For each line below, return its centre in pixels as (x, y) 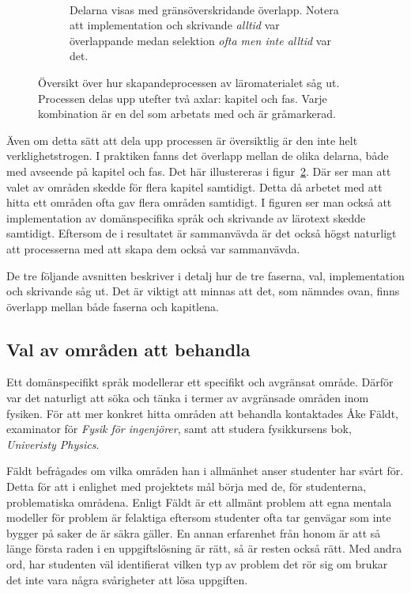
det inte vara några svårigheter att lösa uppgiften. (127, 579)
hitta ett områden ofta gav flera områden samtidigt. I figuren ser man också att (199, 202)
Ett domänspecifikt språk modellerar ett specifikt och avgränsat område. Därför (200, 382)
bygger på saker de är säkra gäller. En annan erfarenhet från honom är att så (194, 532)
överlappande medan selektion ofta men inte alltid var (200, 40)
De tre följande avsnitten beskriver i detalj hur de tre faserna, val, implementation (205, 275)
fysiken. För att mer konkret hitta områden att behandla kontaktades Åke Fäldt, (202, 413)
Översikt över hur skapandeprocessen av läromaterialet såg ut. (189, 82)
